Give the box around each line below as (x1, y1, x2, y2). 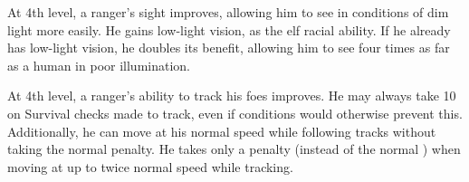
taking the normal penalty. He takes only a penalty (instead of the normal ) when (7, 139, 461, 158)
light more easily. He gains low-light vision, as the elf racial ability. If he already (7, 20, 451, 39)
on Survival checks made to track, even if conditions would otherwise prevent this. (7, 103, 463, 122)
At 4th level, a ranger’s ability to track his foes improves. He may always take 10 (7, 86, 456, 105)
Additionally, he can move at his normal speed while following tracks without (7, 121, 436, 140)
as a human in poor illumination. (7, 55, 190, 74)
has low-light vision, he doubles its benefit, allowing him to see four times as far (7, 38, 450, 57)
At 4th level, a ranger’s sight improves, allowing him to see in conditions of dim (7, 3, 449, 21)
